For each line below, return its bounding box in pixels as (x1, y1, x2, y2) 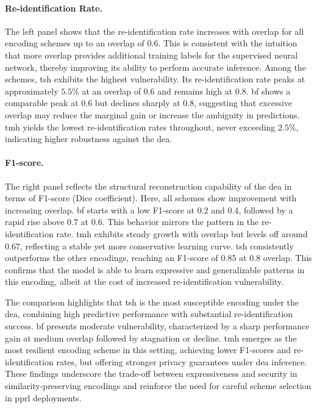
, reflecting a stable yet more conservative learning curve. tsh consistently (20, 239, 294, 252)
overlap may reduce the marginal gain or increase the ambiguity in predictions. (5, 108, 300, 121)
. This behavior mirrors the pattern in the (102, 215, 259, 228)
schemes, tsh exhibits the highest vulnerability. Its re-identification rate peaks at (5, 73, 305, 85)
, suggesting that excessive (194, 96, 293, 109)
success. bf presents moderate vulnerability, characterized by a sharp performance (5, 320, 310, 332)
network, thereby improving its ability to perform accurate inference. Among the (5, 60, 306, 73)
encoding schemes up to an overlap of (5, 37, 144, 49)
